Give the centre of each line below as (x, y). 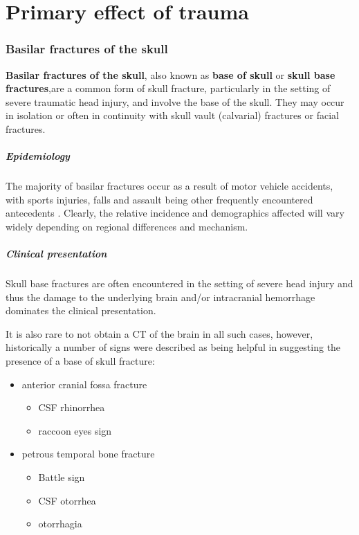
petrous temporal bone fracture (88, 454)
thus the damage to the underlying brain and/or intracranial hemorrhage (160, 297)
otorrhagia (60, 524)
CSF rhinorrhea (72, 407)
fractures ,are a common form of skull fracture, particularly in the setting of (168, 88)
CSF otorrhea (67, 500)
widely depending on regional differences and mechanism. (127, 226)
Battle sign (62, 477)
